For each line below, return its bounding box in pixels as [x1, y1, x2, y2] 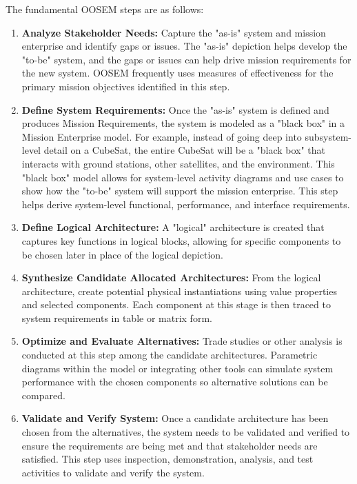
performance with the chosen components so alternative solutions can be [21, 374, 328, 389]
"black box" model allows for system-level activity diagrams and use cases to [21, 170, 344, 184]
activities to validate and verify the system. [21, 465, 205, 479]
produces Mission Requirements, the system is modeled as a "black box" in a [21, 116, 345, 130]
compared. [21, 387, 65, 402]
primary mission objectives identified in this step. [21, 79, 230, 93]
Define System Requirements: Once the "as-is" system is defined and [21, 102, 329, 117]
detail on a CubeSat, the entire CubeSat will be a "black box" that [43, 143, 326, 157]
